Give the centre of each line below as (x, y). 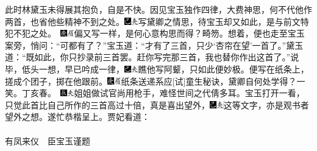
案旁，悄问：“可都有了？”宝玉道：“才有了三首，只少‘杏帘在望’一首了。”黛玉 (154, 45)
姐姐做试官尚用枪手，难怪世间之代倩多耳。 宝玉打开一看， (189, 93)
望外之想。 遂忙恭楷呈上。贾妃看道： (77, 117)
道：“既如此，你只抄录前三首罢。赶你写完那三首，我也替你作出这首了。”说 (152, 57)
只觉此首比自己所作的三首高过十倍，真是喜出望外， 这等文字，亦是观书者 (157, 104)
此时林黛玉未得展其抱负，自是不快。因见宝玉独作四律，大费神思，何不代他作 (158, 9)
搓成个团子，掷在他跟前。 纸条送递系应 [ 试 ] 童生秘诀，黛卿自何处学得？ (151, 81)
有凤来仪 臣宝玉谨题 (48, 140)
